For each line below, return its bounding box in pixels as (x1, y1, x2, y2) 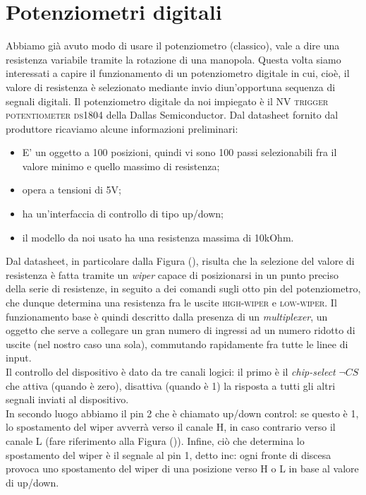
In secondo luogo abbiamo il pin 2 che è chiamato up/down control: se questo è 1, (6, 405, 359, 420)
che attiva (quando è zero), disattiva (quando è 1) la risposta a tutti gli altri (6, 378, 336, 393)
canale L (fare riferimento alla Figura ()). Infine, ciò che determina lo (6, 433, 305, 448)
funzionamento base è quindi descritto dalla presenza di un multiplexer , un (6, 309, 328, 323)
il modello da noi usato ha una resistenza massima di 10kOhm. (22, 229, 294, 244)
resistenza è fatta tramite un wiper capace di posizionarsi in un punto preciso (6, 267, 338, 282)
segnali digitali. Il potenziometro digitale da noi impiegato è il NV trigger (6, 93, 329, 108)
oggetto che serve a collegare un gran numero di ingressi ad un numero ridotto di (6, 323, 355, 338)
